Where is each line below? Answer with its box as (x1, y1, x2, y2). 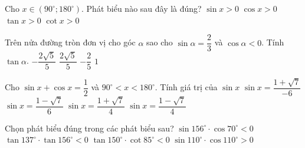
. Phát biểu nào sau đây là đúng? (81, 2, 202, 14)
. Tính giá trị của (155, 81, 218, 93)
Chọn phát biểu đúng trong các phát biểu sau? (5, 121, 174, 134)
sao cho (146, 36, 173, 48)
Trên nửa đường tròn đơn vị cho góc (5, 36, 136, 48)
